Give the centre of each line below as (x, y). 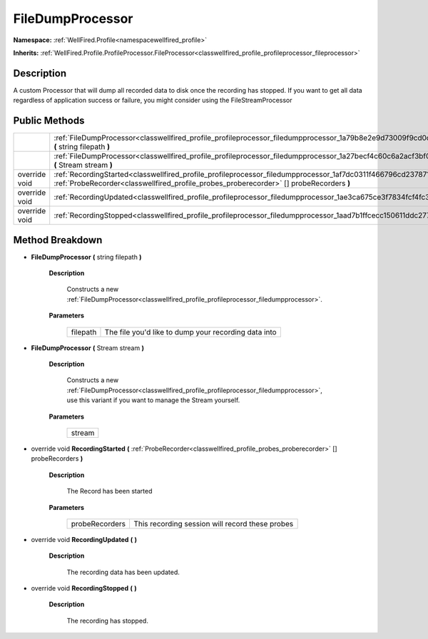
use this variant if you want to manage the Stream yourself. (153, 400)
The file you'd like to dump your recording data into (191, 332)
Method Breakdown (58, 240)
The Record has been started (109, 491)
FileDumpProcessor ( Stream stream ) (87, 348)
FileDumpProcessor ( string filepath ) (86, 257)
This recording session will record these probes (213, 523)
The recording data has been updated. (123, 572)
